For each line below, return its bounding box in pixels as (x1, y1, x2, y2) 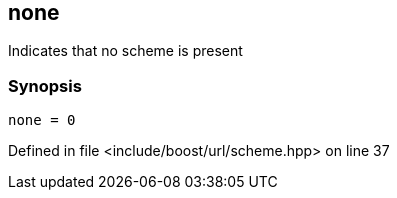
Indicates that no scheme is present (8, 42, 243, 60)
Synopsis (8, 75, 82, 96)
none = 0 (8, 112, 76, 129)
